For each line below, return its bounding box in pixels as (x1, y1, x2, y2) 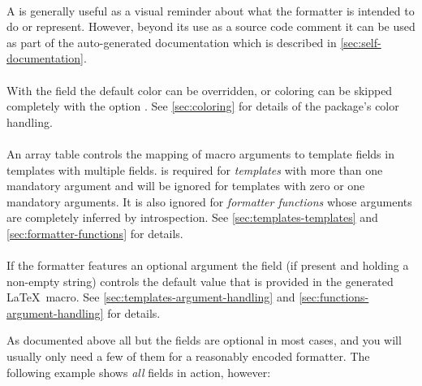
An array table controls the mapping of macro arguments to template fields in (6, 145, 394, 162)
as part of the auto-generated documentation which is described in (6, 33, 337, 50)
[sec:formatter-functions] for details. (6, 224, 183, 241)
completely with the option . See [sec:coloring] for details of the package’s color (6, 98, 399, 115)
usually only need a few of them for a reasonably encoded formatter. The (6, 348, 370, 365)
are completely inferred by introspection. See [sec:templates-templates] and (6, 209, 378, 226)
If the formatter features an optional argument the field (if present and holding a (6, 257, 409, 274)
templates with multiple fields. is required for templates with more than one (6, 161, 383, 178)
